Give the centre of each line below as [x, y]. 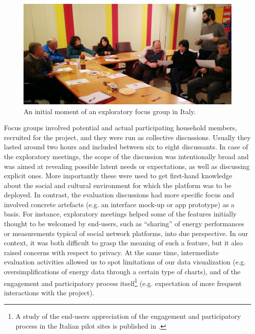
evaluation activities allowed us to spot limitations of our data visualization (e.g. [125, 262]
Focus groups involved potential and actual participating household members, [121, 128]
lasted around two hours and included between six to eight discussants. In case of [126, 147]
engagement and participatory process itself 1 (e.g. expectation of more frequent [123, 282]
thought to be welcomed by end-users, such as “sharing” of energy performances [124, 224]
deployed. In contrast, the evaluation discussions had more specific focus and [119, 195]
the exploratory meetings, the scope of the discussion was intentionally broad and [127, 156]
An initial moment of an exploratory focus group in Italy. [110, 111]
